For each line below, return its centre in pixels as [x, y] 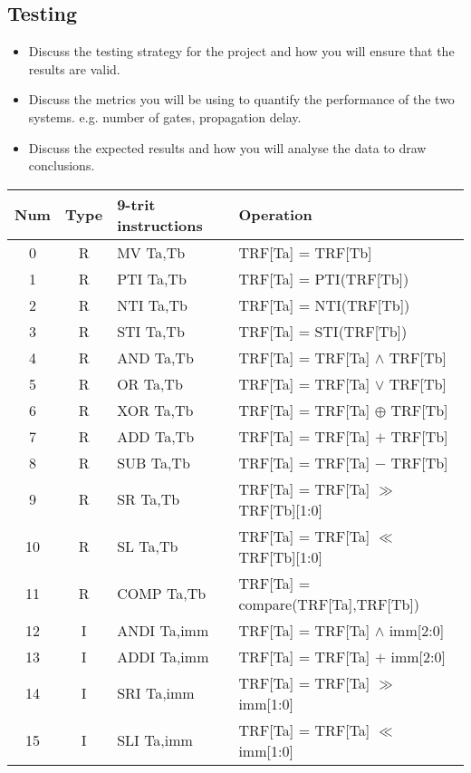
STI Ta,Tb [151, 331]
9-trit [136, 204]
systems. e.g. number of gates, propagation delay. [165, 116]
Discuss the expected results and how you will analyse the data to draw [227, 147]
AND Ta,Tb [155, 357]
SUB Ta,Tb [154, 462]
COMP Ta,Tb [162, 594]
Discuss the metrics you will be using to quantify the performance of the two [241, 99]
